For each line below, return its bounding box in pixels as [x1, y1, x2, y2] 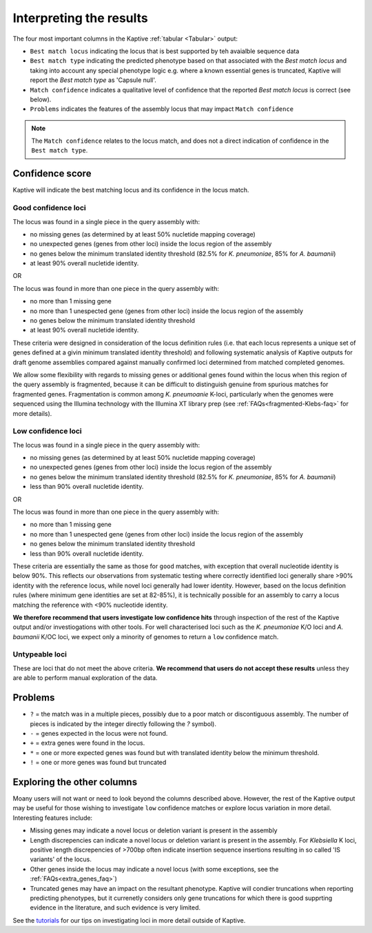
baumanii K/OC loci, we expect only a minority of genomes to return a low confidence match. [12, 632, 279, 641]
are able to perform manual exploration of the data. [12, 674, 158, 682]
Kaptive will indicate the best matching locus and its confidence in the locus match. [12, 186, 249, 194]
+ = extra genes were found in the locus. [30, 739, 145, 748]
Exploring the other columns [12, 776, 138, 787]
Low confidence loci [12, 426, 82, 436]
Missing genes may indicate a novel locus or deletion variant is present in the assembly [30, 826, 278, 834]
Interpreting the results [12, 10, 148, 26]
